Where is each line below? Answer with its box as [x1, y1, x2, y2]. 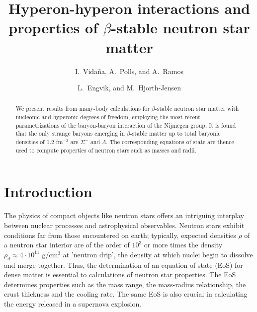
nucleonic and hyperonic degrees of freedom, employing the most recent [15, 113, 200, 121]
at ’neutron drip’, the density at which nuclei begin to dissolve [63, 249, 253, 259]
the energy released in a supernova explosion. [4, 298, 142, 309]
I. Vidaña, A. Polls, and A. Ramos [75, 66, 183, 76]
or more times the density [144, 239, 223, 250]
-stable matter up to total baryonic [130, 129, 221, 138]
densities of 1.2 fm [15, 138, 63, 146]
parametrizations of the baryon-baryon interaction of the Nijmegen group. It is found [15, 121, 236, 129]
